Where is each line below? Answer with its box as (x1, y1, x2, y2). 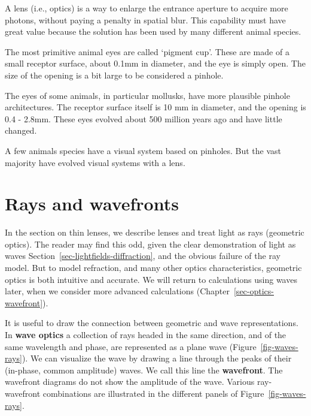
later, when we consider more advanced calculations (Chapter (5, 285, 230, 297)
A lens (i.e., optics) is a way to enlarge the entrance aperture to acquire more (5, 2, 288, 14)
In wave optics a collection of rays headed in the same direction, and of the (5, 328, 286, 340)
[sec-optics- (233, 285, 274, 297)
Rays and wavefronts (5, 191, 179, 216)
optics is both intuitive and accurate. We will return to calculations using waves (5, 273, 297, 285)
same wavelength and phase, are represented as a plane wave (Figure (5, 340, 257, 352)
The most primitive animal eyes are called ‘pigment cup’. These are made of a (5, 45, 289, 58)
